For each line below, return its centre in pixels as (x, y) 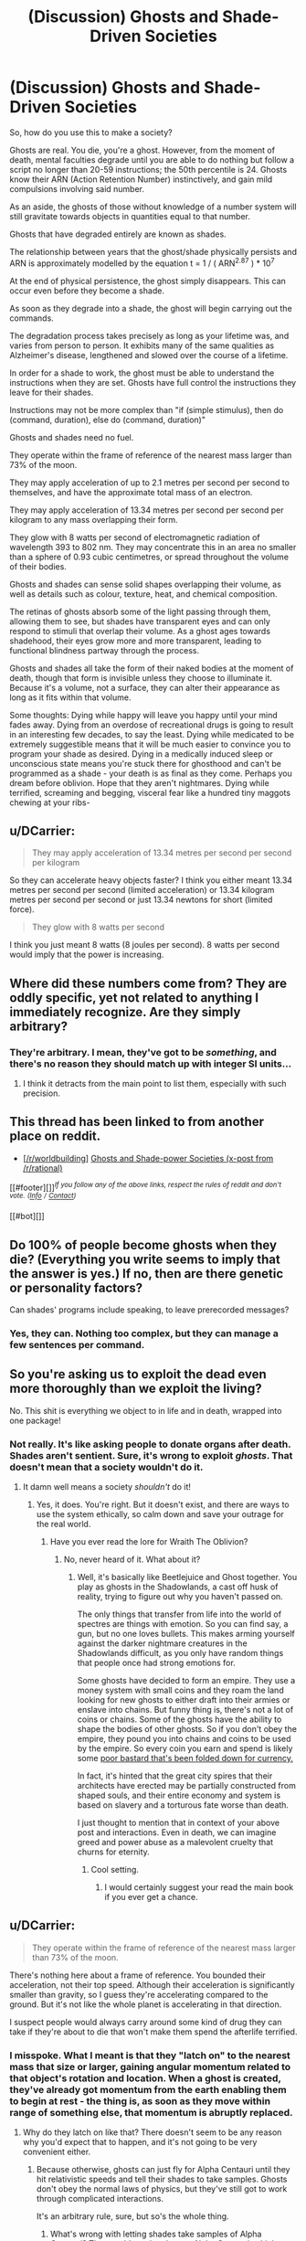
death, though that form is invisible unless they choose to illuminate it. (141, 677)
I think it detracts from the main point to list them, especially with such (154, 1084)
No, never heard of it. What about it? (132, 1559)
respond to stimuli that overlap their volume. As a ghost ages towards (140, 631)
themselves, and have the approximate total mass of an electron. (131, 492)
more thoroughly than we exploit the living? (136, 1389)
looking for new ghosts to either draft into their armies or (184, 1700)
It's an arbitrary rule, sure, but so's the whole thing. (133, 2216)
